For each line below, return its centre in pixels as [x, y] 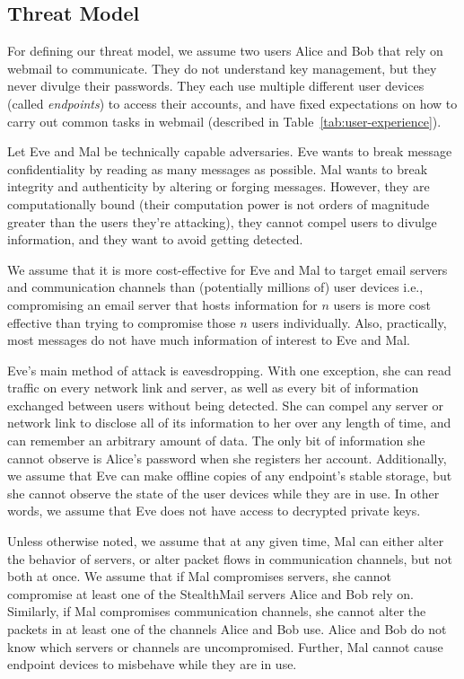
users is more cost [382, 304]
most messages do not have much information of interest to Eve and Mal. [209, 340]
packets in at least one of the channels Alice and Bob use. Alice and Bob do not [227, 629]
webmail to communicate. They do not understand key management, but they [222, 68]
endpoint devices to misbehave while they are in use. [152, 664]
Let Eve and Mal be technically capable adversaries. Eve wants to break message [230, 151]
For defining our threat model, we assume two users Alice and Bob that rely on [225, 51]
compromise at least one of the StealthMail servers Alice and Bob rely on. [210, 593]
